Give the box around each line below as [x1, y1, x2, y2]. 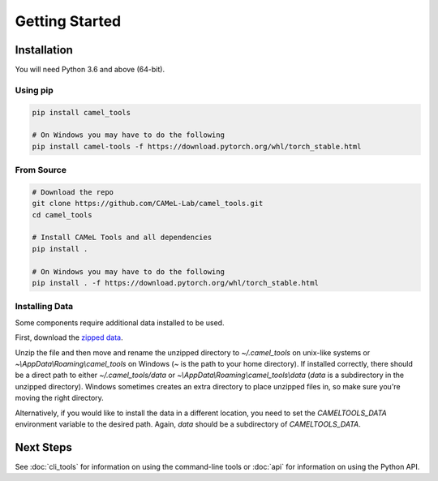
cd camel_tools [32, 210, 92, 219]
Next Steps [15, 440, 72, 454]
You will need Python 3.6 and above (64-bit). [15, 65, 165, 75]
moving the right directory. [15, 393, 105, 403]
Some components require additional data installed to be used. [15, 317, 225, 328]
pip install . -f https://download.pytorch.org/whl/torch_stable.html [32, 278, 320, 288]
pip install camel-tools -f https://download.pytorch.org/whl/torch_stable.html [32, 142, 362, 151]
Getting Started [15, 12, 122, 30]
